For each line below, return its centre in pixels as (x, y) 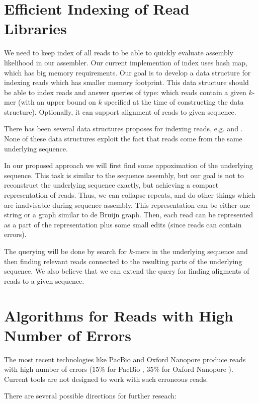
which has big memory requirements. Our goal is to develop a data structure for (127, 72)
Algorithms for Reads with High (119, 315)
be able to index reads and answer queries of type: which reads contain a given (125, 92)
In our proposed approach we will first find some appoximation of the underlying (128, 165)
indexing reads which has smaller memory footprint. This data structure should (126, 82)
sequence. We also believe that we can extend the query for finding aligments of (127, 271)
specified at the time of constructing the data (174, 102)
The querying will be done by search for (66, 251)
